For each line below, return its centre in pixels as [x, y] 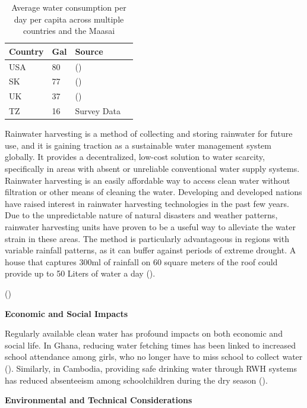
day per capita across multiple [69, 19]
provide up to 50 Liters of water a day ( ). [80, 273]
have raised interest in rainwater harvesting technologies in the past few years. [147, 203]
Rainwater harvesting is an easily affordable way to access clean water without [148, 180]
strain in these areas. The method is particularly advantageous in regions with [147, 238]
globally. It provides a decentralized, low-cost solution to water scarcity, [135, 157]
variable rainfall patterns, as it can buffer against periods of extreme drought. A [151, 250]
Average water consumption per [69, 7]
